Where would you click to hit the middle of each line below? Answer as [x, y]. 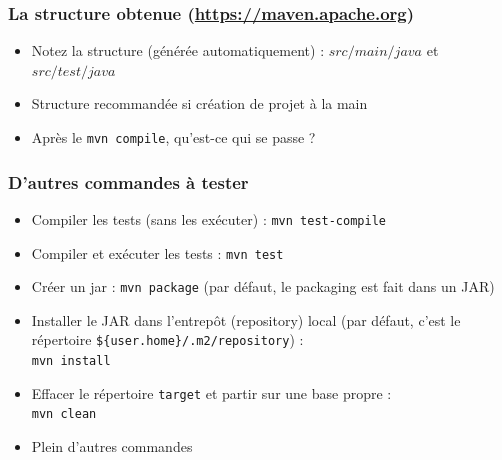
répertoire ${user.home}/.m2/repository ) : [167, 339]
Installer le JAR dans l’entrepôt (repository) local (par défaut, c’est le [246, 319]
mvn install [71, 361]
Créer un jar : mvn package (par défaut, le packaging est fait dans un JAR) [263, 286]
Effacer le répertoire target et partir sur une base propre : [211, 392]
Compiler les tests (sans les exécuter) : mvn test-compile [208, 218]
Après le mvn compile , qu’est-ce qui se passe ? [173, 137]
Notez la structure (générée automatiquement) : [178, 50]
